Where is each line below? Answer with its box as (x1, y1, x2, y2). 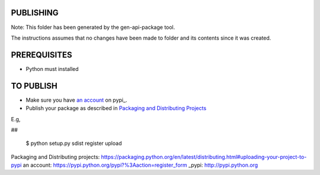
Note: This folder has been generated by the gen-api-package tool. (11, 24, 175, 31)
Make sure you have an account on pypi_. (25, 96, 127, 103)
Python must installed (25, 65, 79, 72)
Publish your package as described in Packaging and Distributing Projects (25, 105, 207, 112)
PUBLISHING (11, 8, 59, 18)
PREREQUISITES (11, 50, 72, 60)
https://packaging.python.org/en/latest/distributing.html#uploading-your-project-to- (101, 153, 307, 160)
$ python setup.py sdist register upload (25, 140, 122, 147)
